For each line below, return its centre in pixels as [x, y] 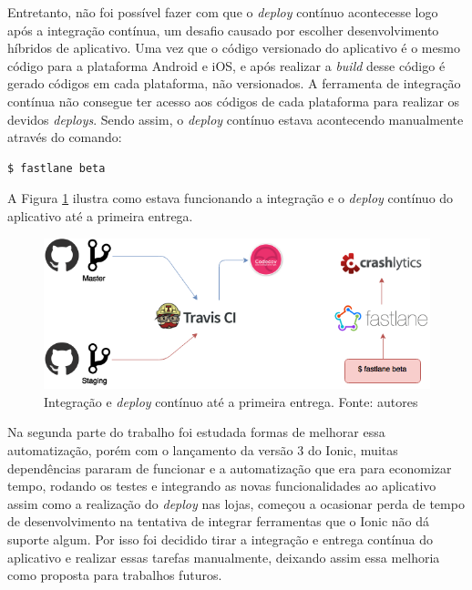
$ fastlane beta [56, 168]
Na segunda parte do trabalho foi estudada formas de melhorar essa [196, 432]
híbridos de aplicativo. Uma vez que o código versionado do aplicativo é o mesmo [234, 48]
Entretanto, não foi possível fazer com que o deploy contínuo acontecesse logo [223, 12]
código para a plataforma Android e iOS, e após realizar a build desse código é [226, 65]
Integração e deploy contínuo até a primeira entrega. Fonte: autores [231, 401]
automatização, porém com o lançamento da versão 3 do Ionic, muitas [203, 449]
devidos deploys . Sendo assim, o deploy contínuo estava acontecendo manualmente [236, 119]
